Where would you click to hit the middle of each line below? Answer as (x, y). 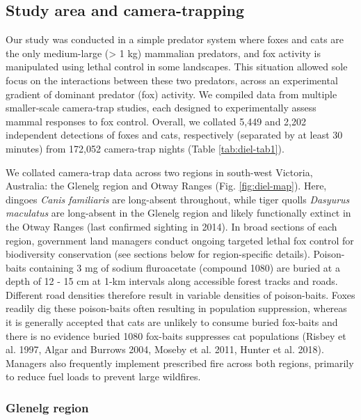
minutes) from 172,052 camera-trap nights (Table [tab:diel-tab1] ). (145, 148)
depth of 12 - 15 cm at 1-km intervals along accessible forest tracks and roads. (172, 281)
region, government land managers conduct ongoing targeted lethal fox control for (180, 240)
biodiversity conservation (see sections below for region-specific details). (158, 254)
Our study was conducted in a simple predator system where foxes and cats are (175, 39)
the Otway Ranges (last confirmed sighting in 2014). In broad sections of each (171, 226)
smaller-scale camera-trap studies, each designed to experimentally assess (161, 108)
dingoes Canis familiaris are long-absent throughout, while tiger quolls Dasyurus (178, 199)
